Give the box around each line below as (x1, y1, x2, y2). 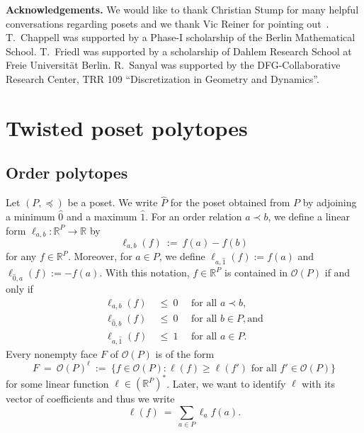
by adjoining (302, 195, 357, 210)
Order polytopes (6, 162, 128, 184)
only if (6, 281, 33, 296)
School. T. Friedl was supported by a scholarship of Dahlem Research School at (6, 43, 352, 58)
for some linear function (6, 376, 109, 390)
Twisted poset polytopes (6, 113, 248, 142)
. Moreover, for (67, 249, 132, 264)
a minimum (6, 208, 55, 223)
